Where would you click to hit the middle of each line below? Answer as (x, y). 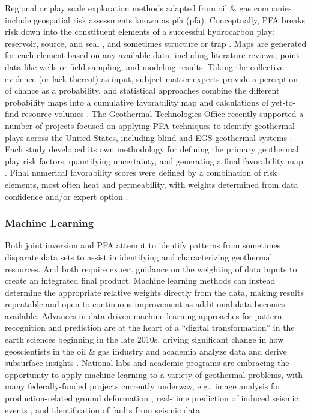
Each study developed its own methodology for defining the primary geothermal (152, 149)
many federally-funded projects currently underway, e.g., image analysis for (143, 386)
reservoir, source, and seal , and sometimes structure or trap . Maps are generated (156, 43)
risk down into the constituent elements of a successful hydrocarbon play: (140, 31)
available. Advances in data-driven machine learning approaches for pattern (143, 315)
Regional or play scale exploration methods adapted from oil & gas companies (148, 8)
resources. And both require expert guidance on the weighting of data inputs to (151, 268)
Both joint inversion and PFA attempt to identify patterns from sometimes (143, 245)
